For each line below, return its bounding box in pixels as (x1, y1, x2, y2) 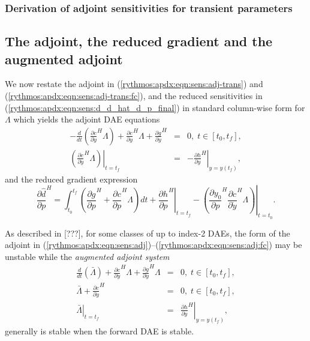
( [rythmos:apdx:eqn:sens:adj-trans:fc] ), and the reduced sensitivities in (5, 89, 263, 102)
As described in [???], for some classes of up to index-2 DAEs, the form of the (5, 226, 290, 239)
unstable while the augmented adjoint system (5, 250, 170, 262)
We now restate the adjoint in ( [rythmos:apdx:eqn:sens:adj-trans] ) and (5, 77, 263, 90)
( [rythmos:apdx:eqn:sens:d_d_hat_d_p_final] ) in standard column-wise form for (5, 101, 305, 113)
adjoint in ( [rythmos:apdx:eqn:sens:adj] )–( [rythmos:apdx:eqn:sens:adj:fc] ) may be (5, 238, 302, 251)
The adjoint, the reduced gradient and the (5, 32, 273, 50)
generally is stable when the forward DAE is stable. (5, 324, 194, 337)
